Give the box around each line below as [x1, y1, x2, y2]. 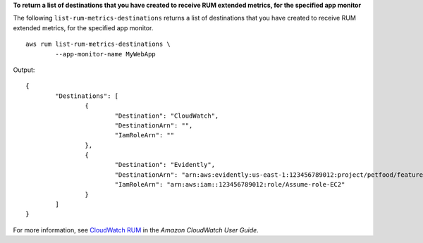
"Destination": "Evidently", [114, 161, 215, 169]
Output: [13, 66, 35, 74]
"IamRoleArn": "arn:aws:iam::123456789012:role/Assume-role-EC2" [114, 180, 345, 189]
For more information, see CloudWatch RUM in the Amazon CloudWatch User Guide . [13, 225, 259, 234]
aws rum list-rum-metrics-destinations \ [25, 40, 171, 49]
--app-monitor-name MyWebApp [55, 50, 157, 58]
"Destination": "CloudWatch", [114, 111, 219, 120]
